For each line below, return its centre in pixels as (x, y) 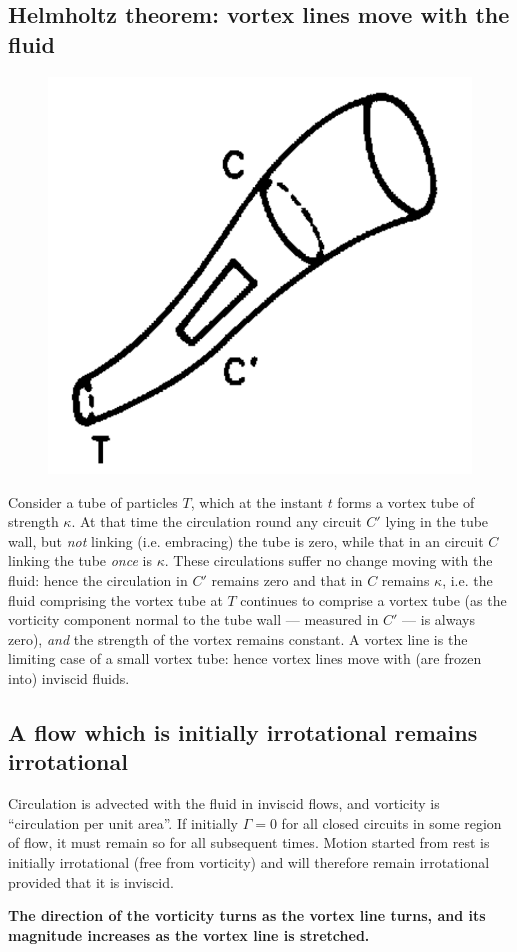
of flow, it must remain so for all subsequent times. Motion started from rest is (249, 842)
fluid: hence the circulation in (98, 580)
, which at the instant (256, 501)
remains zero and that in (287, 580)
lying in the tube (437, 521)
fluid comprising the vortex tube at (115, 599)
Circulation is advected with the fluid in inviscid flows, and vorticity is (224, 803)
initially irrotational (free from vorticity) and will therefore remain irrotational (249, 861)
